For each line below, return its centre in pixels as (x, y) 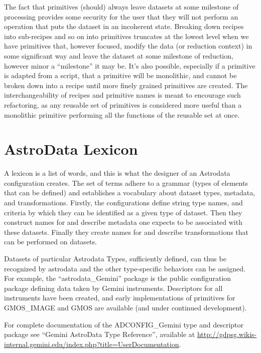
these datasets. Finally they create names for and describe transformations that (126, 232)
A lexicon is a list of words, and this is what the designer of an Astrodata (117, 173)
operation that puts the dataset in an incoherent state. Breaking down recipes (124, 26)
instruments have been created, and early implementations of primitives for (120, 298)
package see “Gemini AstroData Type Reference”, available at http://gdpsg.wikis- (130, 334)
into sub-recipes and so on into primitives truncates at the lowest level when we (126, 36)
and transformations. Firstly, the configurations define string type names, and (123, 203)
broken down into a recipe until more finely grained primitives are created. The (126, 85)
